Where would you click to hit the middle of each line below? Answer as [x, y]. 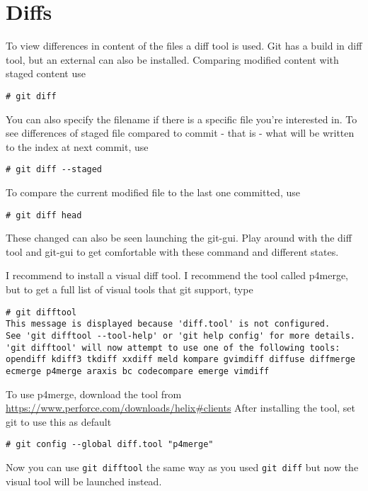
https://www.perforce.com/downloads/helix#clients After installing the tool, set [181, 408]
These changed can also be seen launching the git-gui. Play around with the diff [179, 238]
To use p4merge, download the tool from [94, 394]
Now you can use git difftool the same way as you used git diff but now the [182, 467]
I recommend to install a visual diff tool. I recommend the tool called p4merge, [177, 275]
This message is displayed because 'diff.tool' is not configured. [168, 324]
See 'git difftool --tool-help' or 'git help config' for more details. [180, 335]
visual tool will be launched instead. [84, 481]
